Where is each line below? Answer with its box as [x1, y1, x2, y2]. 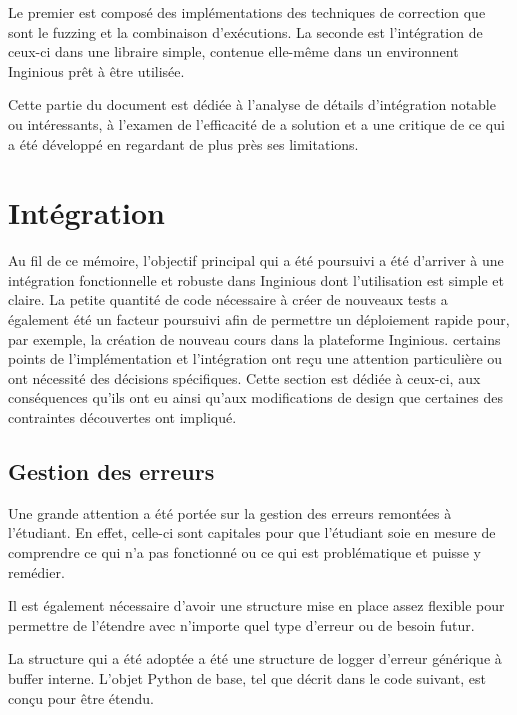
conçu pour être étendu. [8, 687, 154, 708]
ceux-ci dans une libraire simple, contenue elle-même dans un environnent [8, 41, 459, 62]
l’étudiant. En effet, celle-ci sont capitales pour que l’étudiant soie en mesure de [8, 522, 496, 543]
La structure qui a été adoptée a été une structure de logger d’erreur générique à [8, 648, 502, 669]
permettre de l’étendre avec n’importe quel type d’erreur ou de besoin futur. [8, 614, 475, 635]
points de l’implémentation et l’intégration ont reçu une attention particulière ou [8, 348, 503, 369]
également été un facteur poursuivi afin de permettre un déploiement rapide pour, [8, 309, 510, 330]
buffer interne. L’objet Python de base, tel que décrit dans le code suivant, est [8, 667, 486, 688]
